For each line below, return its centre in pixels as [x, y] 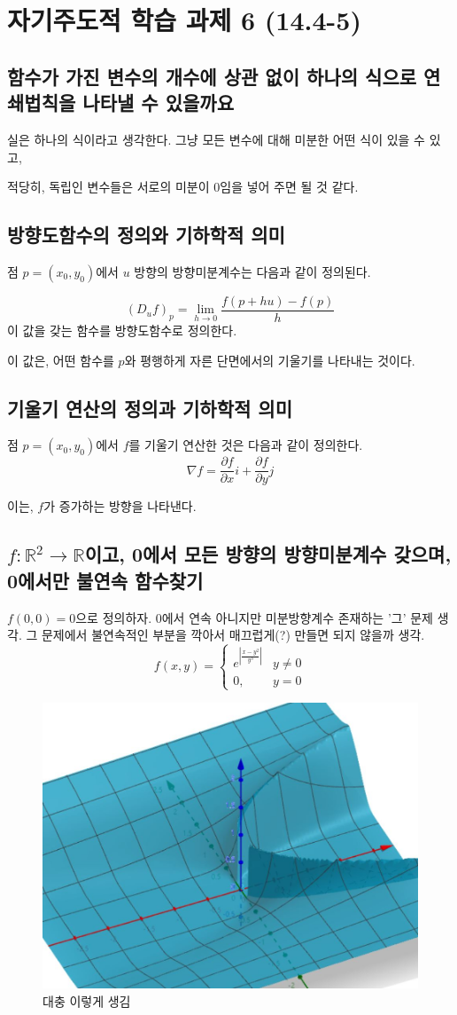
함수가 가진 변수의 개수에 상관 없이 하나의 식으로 [212, 76]
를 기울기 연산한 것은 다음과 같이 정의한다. [246, 445]
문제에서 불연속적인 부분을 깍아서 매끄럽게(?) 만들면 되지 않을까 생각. [233, 635]
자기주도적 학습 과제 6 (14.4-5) [184, 20]
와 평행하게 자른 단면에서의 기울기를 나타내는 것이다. [270, 360]
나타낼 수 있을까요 [158, 102]
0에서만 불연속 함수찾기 [105, 580]
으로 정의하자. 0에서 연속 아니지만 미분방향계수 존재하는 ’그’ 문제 [254, 617]
